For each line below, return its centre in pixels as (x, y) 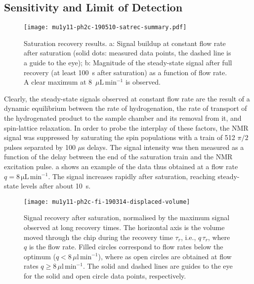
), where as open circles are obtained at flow (165, 256)
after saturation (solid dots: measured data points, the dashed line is (127, 53)
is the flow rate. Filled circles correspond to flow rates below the (126, 247)
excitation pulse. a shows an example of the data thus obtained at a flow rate (121, 166)
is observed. (143, 82)
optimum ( (40, 256)
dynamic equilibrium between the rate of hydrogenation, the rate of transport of (126, 108)
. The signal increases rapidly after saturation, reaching (132, 176)
